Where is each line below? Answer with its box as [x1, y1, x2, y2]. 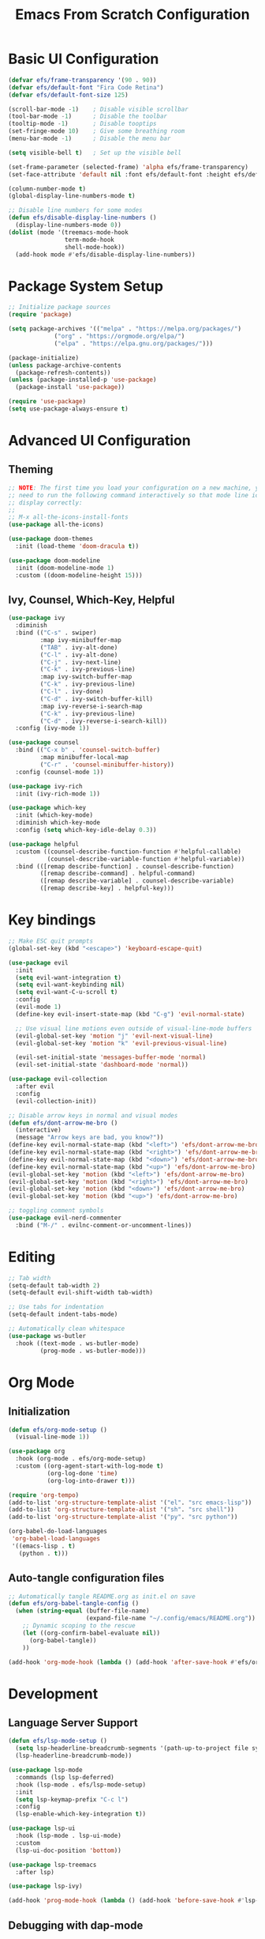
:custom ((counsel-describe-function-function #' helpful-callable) [15, 848, 242, 856]
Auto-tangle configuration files [8, 1571, 165, 1585]
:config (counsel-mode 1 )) [15, 768, 104, 776]
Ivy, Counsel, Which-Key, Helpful [8, 593, 175, 607]
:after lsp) [15, 1868, 55, 1876]
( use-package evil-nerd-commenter [8, 1214, 122, 1222]
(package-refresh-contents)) [15, 369, 111, 376]
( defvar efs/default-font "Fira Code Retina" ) [8, 83, 164, 92]
